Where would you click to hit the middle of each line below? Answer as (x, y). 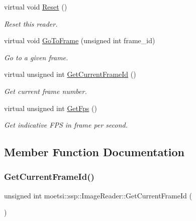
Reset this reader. (31, 23)
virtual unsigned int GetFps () (51, 108)
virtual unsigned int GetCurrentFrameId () (70, 74)
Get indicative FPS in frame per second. (66, 125)
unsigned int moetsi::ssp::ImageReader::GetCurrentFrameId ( (98, 195)
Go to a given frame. (36, 57)
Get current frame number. (45, 91)
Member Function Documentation (94, 152)
